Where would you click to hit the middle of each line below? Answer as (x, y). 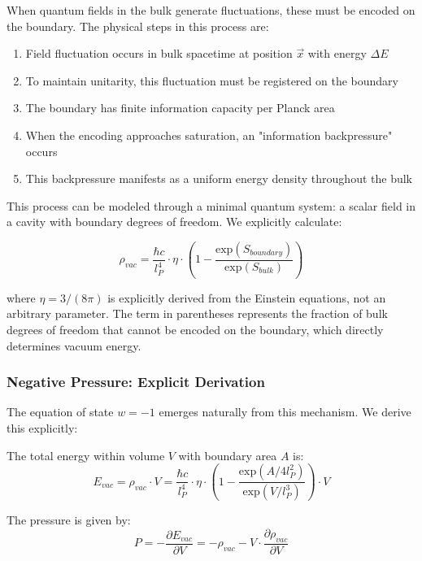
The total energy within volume (86, 455)
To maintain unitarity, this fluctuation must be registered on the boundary (212, 80)
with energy (337, 53)
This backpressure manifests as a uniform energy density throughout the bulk (219, 178)
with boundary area (228, 455)
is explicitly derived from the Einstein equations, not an (247, 297)
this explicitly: (42, 428)
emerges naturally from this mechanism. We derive (285, 412)
